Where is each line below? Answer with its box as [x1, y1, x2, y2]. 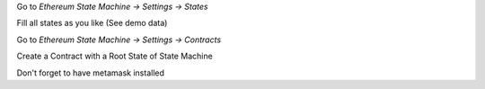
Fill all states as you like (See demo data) [16, 18, 168, 29]
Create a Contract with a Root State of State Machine [16, 50, 213, 62]
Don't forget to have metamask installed [16, 67, 165, 78]
